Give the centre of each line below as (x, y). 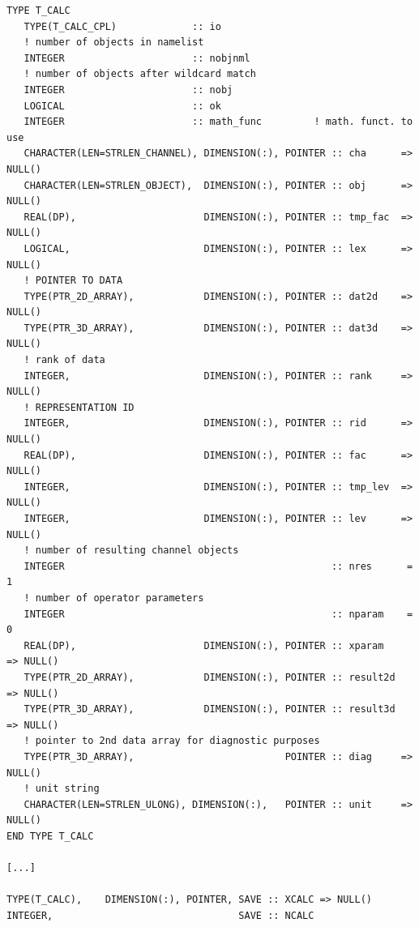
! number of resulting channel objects (131, 551)
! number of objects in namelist (114, 43)
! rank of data (64, 360)
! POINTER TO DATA (73, 281)
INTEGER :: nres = (218, 566)
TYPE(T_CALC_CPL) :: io (122, 26)
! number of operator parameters (114, 598)
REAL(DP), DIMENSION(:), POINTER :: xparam (204, 645)
